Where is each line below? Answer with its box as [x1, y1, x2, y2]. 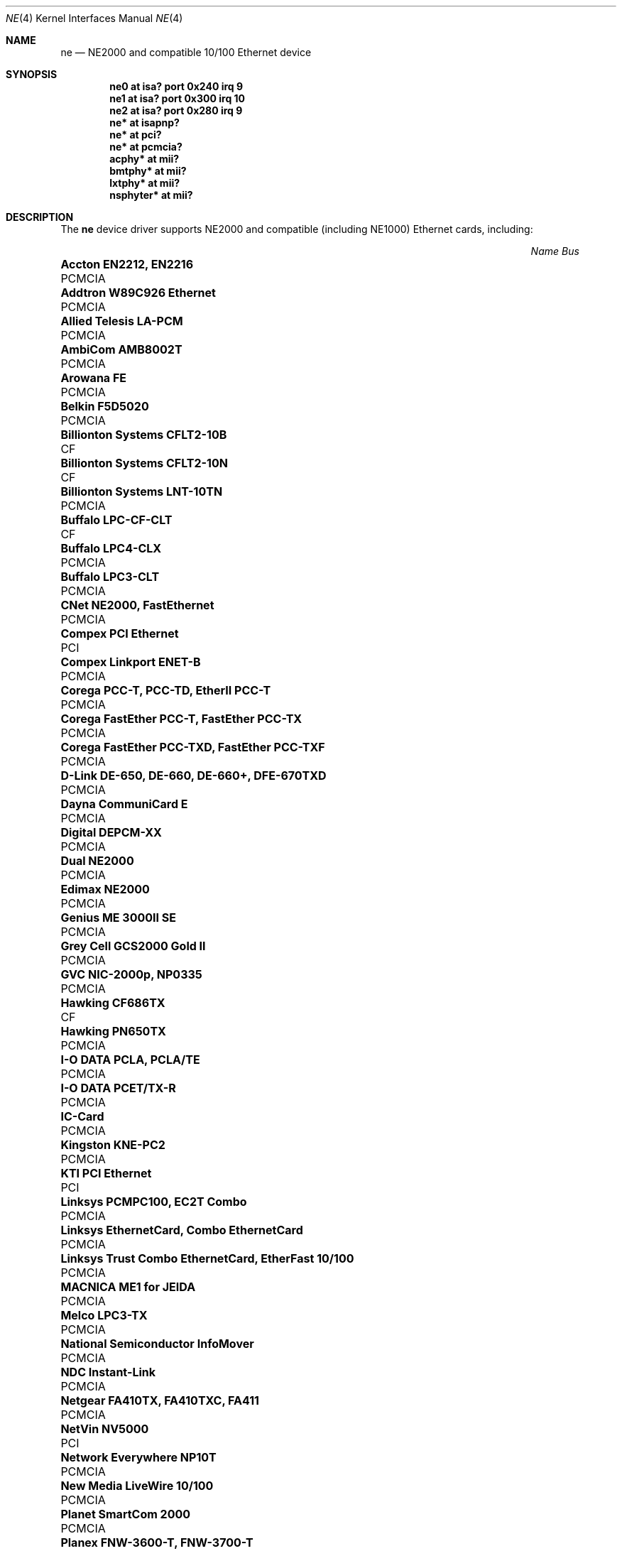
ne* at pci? [109, 129, 162, 141]
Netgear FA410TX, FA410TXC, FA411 [60, 1393, 259, 1408]
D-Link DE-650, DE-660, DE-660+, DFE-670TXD [60, 768, 327, 783]
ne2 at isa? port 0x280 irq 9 [109, 104, 243, 116]
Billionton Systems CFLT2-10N [60, 456, 228, 470]
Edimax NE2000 [60, 882, 150, 896]
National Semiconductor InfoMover [60, 1337, 254, 1351]
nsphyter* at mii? [109, 189, 193, 201]
